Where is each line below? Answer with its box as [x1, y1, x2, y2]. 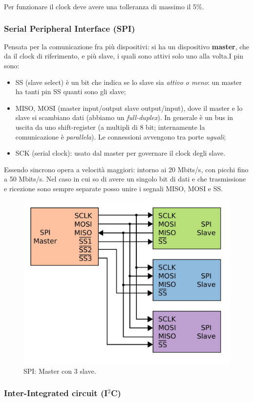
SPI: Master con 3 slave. [23, 366, 96, 376]
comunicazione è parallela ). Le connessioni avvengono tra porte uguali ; [15, 131, 226, 141]
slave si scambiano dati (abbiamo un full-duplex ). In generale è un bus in [15, 112, 233, 122]
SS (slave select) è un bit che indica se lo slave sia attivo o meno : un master [15, 77, 242, 87]
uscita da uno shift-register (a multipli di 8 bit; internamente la [15, 121, 205, 132]
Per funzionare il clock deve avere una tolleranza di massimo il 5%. [4, 1, 204, 11]
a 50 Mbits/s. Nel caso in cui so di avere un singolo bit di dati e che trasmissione [4, 174, 246, 184]
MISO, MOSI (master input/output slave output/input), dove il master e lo [15, 102, 243, 113]
